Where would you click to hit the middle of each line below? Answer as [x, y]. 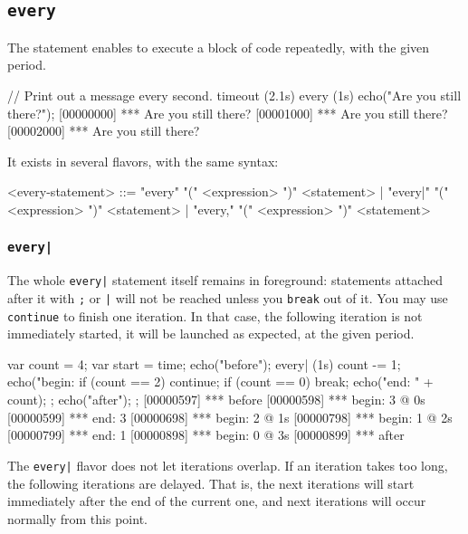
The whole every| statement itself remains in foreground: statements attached [225, 280]
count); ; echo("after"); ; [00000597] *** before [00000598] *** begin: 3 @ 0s [216, 400]
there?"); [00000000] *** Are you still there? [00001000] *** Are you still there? [228, 113]
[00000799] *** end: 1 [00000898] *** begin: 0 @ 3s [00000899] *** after [206, 435]
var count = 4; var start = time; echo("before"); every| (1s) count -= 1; [204, 363]
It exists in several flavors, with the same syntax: [143, 161]
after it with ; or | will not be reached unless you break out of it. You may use [228, 297]
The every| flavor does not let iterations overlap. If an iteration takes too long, [228, 465]
